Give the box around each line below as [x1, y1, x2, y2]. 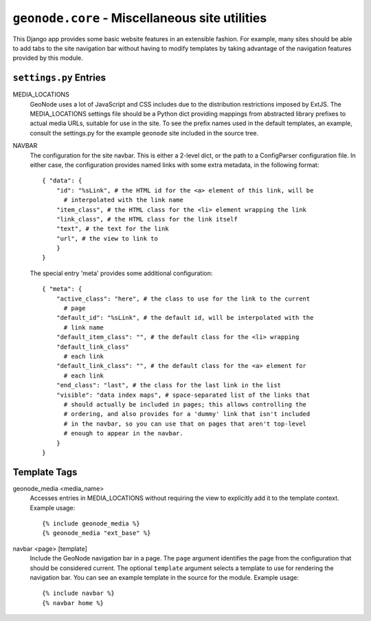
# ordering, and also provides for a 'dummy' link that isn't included [63, 410, 311, 418]
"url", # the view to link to [56, 235, 158, 242]
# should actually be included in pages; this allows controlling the [63, 400, 307, 408]
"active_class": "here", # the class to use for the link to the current [56, 294, 311, 303]
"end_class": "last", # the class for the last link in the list [56, 382, 282, 389]
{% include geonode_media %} [42, 519, 140, 527]
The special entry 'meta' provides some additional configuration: [30, 269, 213, 277]
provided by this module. [12, 54, 84, 62]
